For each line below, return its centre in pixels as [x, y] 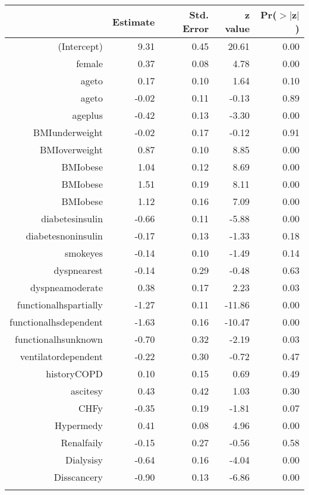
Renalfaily [82, 442]
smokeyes [84, 253]
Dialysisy [84, 460]
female [90, 63]
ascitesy [87, 391]
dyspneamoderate [67, 287]
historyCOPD [75, 373]
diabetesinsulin [72, 218]
